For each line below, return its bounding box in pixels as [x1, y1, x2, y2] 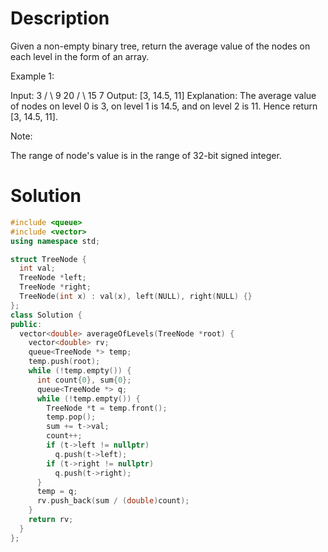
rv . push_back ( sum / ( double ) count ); [36, 496, 190, 506]
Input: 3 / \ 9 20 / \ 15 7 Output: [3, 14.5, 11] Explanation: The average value [10, 89, 317, 101]
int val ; [19, 263, 56, 274]
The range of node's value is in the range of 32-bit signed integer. [10, 149, 282, 161]
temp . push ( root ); [28, 357, 101, 367]
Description [10, 7, 110, 30]
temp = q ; [36, 487, 78, 497]
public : [10, 319, 43, 329]
